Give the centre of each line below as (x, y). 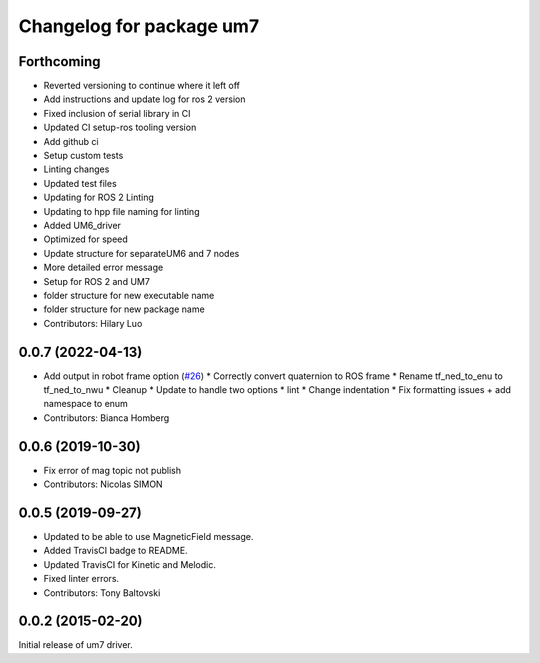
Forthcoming (59, 61)
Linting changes (76, 169)
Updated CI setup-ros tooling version (120, 127)
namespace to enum (86, 404)
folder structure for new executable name (129, 295)
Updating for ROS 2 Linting (99, 197)
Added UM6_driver (82, 225)
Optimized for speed (86, 239)
